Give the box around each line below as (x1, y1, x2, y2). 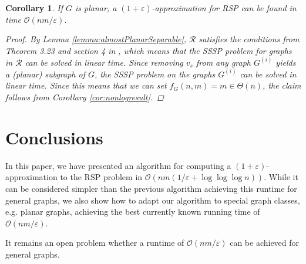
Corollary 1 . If (5, 2, 63, 13)
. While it (264, 171, 298, 183)
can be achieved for (230, 236, 300, 249)
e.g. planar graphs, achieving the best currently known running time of (5, 205, 260, 218)
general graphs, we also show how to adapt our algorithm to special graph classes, (5, 194, 300, 206)
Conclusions (5, 125, 103, 149)
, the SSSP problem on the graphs (95, 67, 216, 80)
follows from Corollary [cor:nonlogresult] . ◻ (5, 91, 164, 103)
